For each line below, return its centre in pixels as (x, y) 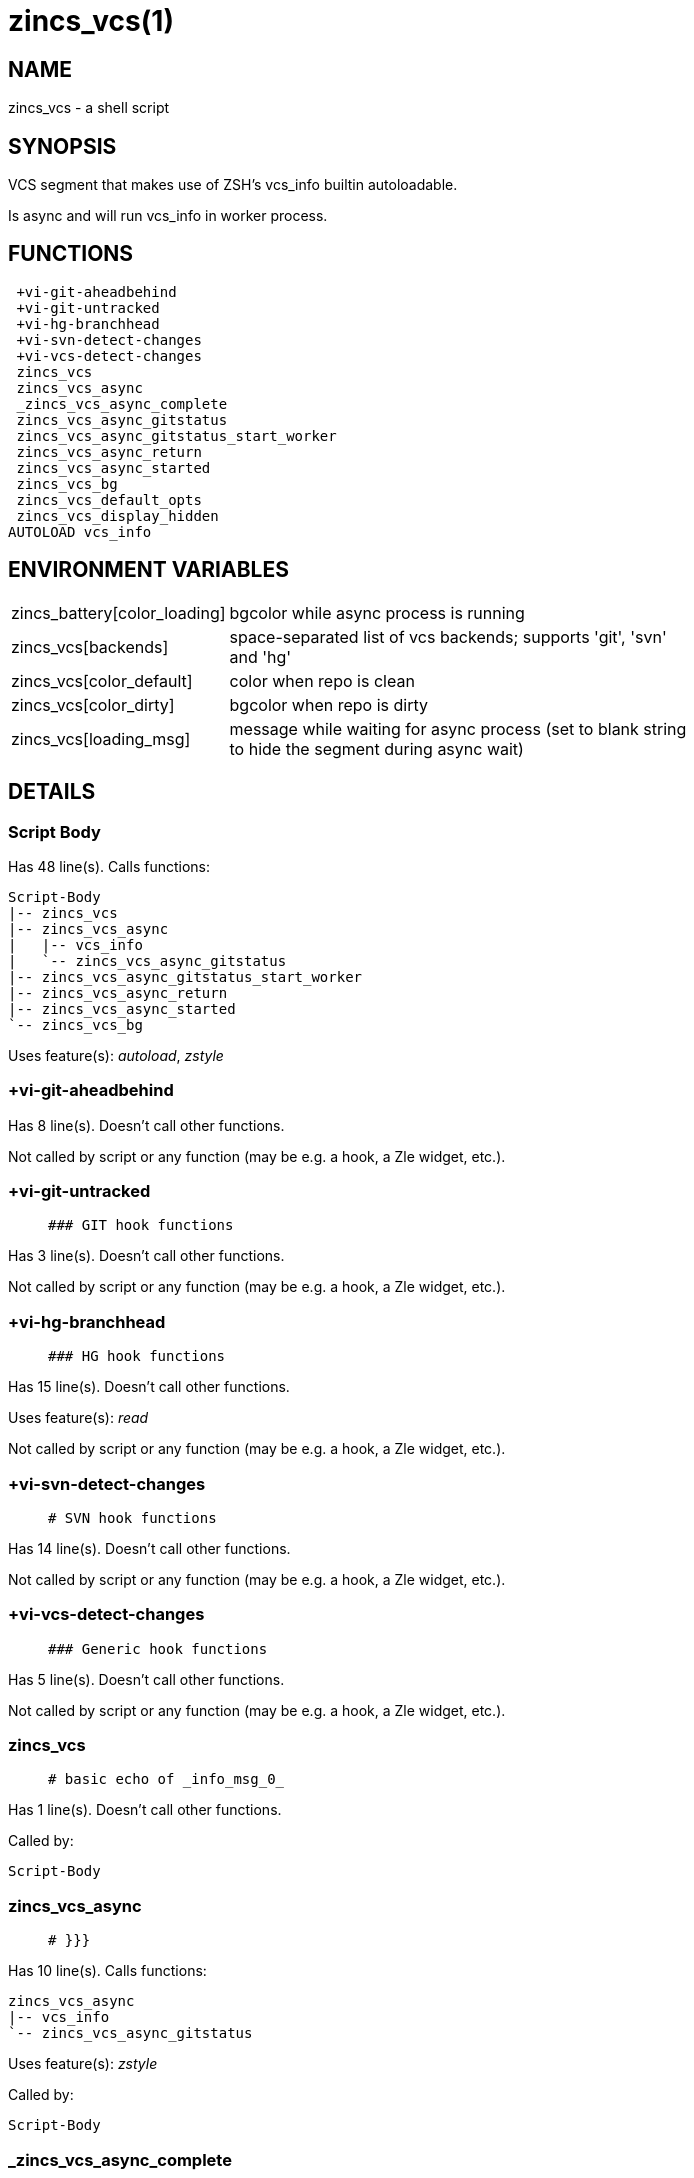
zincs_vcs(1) (91, 21)
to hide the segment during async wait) (376, 748)
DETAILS (52, 792)
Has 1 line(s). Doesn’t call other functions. (145, 1810)
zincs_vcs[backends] (90, 646)
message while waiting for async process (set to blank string (458, 728)
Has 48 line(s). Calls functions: (109, 866)
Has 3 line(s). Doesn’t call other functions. (146, 1256)
